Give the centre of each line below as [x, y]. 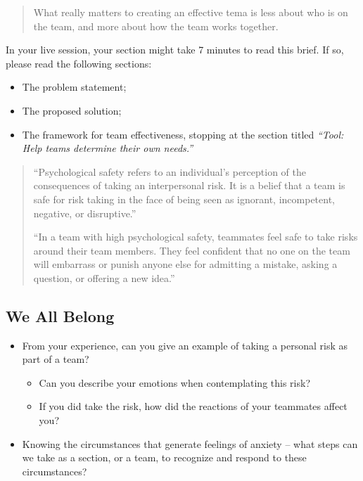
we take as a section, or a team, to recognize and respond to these [164, 457]
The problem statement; [74, 87]
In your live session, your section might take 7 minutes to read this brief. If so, [175, 50]
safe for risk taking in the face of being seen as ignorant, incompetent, [184, 199]
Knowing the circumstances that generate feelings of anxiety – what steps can [190, 443]
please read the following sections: [79, 63]
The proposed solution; [72, 110]
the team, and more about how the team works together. [156, 26]
